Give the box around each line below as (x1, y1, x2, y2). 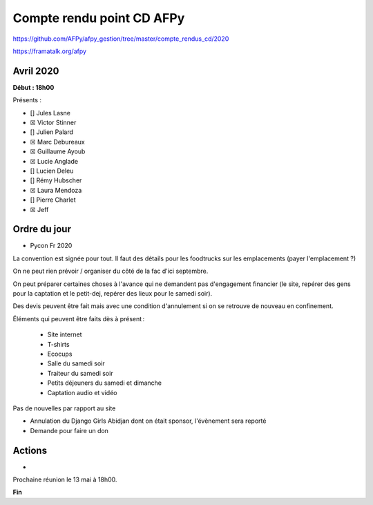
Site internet (47, 330, 82, 339)
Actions (12, 444, 48, 456)
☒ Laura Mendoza (30, 186, 82, 194)
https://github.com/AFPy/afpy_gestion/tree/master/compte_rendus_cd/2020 (12, 35, 229, 43)
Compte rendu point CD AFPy (12, 10, 185, 26)
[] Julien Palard (30, 128, 74, 136)
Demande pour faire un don (30, 426, 108, 435)
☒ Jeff (30, 205, 49, 213)
